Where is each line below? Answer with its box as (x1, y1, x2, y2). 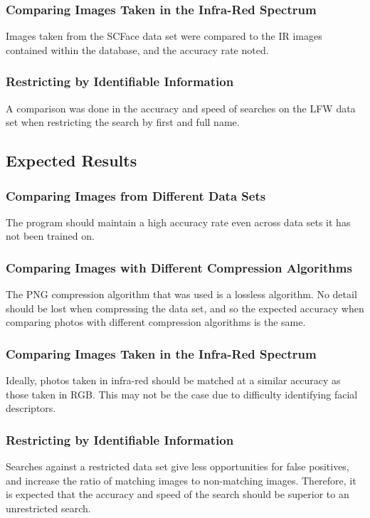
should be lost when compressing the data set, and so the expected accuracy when (6, 300, 364, 315)
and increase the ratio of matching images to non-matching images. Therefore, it (6, 472, 356, 487)
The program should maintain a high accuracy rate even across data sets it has (6, 214, 351, 229)
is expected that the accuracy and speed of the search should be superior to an (6, 487, 349, 502)
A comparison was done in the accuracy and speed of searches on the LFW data (6, 100, 356, 115)
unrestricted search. (6, 501, 91, 515)
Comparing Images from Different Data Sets (6, 186, 266, 204)
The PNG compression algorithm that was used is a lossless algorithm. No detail (6, 287, 357, 302)
